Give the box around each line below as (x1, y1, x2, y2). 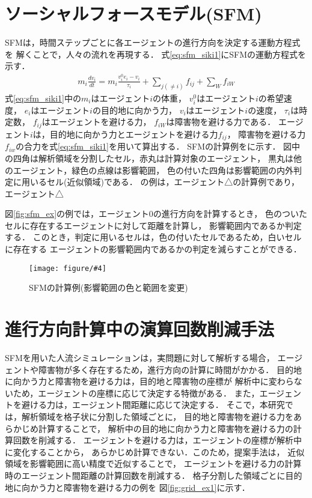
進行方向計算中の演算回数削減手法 (5, 317, 275, 341)
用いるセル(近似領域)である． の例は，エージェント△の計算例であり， (21, 175, 300, 188)
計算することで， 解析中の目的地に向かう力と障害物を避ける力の (38, 422, 293, 434)
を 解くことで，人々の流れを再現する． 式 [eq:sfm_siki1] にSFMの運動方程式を (5, 47, 307, 60)
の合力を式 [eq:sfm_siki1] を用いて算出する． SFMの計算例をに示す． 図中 (16, 140, 301, 153)
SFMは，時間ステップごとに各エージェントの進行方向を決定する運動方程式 (5, 36, 301, 49)
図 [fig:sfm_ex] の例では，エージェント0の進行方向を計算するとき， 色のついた (5, 207, 307, 220)
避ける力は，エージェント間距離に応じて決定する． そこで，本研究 (21, 398, 285, 411)
